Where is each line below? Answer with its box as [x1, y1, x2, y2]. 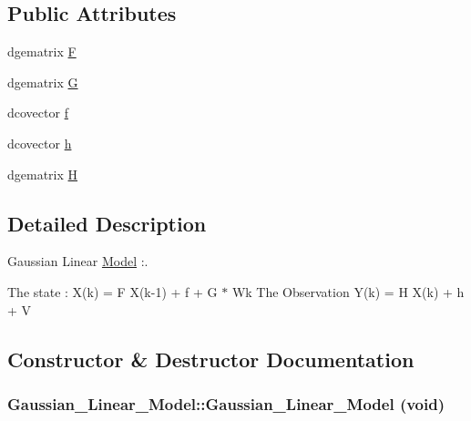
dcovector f [7, 103, 68, 122]
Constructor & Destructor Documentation [7, 344, 415, 373]
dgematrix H [7, 164, 78, 183]
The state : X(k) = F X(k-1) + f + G [7, 282, 218, 301]
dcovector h [7, 133, 72, 152]
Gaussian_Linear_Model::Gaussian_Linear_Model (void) [7, 392, 445, 415]
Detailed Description [7, 209, 207, 237]
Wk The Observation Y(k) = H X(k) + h [231, 282, 465, 301]
